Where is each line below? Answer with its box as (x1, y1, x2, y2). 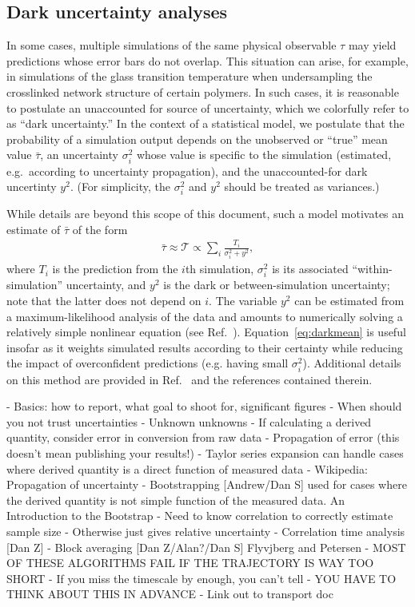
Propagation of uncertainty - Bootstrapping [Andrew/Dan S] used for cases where (6, 476, 407, 493)
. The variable (209, 292, 277, 309)
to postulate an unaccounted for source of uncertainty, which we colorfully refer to (6, 99, 409, 116)
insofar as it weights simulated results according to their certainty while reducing (6, 339, 403, 355)
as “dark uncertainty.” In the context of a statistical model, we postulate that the (6, 115, 405, 132)
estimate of (6, 220, 61, 237)
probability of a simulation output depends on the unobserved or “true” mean (6, 130, 388, 147)
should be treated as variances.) (224, 178, 380, 195)
